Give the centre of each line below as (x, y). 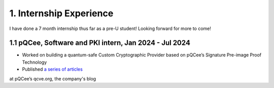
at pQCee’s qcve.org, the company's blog (53, 78)
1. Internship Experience (61, 13)
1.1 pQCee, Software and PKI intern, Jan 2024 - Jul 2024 (100, 43)
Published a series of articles (53, 69)
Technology (35, 62)
